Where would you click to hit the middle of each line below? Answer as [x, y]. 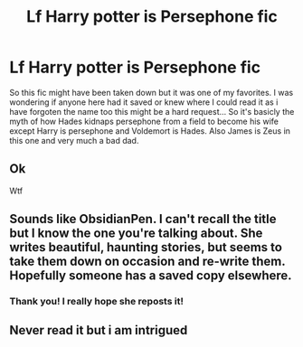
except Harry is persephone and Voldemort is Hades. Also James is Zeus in [150, 131]
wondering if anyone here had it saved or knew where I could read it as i [144, 102]
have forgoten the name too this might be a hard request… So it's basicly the [152, 111]
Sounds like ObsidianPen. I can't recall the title [143, 219]
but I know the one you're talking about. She [136, 234]
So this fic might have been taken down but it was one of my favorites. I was [151, 92]
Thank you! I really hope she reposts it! [96, 302]
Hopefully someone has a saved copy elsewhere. [151, 276]
